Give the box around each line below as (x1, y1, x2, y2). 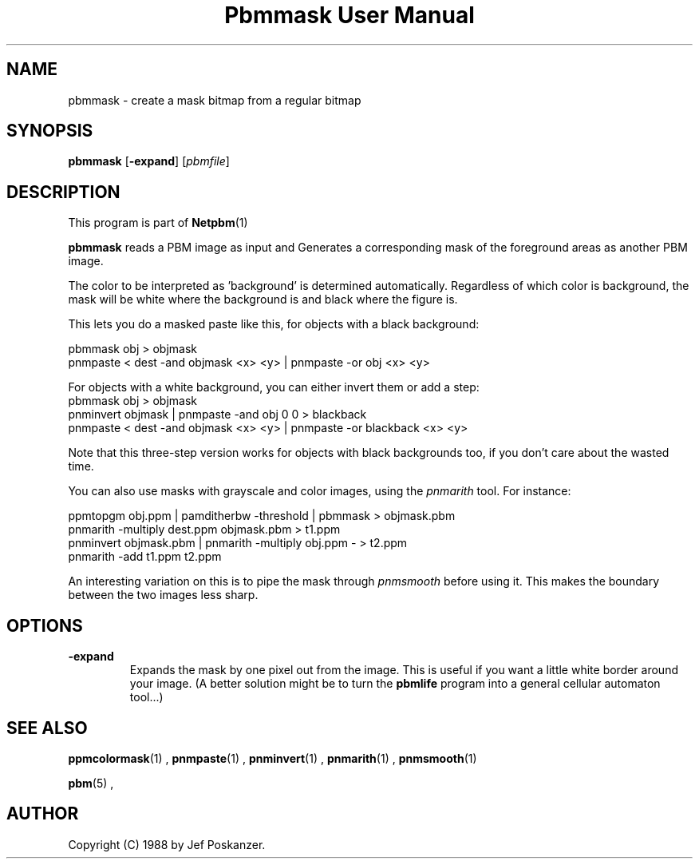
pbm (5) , (68, 776, 114, 790)
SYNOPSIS (6, 121, 93, 141)
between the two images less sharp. (68, 588, 259, 602)
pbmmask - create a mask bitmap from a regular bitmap (68, 93, 361, 107)
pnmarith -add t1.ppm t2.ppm (68, 550, 222, 564)
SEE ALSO (6, 717, 88, 738)
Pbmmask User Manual (224, 2, 475, 29)
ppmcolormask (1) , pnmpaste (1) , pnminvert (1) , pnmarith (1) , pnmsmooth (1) (68, 751, 477, 765)
